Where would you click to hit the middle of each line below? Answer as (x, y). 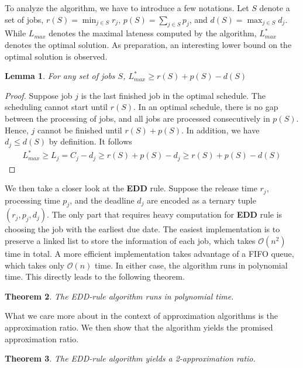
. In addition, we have (221, 130)
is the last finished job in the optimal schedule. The (173, 95)
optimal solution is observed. (56, 56)
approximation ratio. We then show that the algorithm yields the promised (139, 327)
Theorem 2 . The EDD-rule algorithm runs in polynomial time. (119, 296)
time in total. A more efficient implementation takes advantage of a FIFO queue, (149, 254)
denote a (275, 8)
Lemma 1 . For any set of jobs (60, 76)
